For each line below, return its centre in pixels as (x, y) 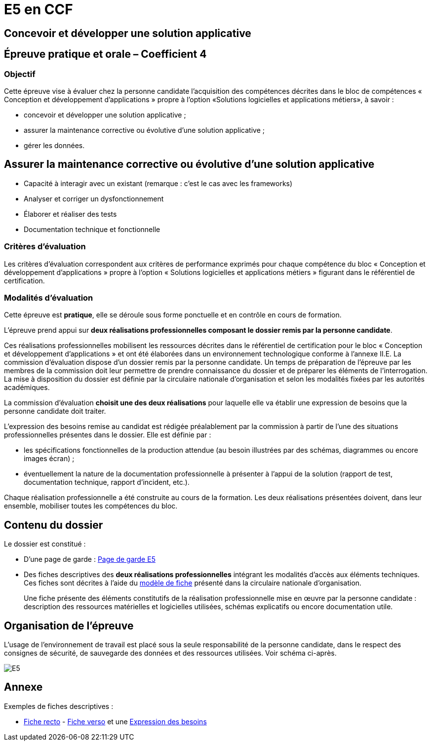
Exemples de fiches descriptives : (59, 706)
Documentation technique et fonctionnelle (92, 229)
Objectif (20, 74)
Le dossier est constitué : (45, 544)
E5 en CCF (39, 9)
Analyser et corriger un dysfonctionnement (94, 198)
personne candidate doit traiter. (55, 411)
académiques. (27, 388)
